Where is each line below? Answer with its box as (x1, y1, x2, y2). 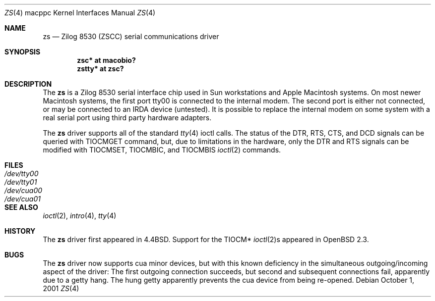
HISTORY (4, 227, 36, 235)
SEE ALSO (4, 203, 38, 211)
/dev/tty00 (4, 169, 39, 178)
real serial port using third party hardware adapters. (43, 113, 212, 122)
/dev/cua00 (4, 186, 43, 195)
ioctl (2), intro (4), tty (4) (43, 211, 117, 220)
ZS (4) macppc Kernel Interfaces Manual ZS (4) (4, 8, 156, 17)
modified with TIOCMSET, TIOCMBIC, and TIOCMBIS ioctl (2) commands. (43, 146, 281, 154)
